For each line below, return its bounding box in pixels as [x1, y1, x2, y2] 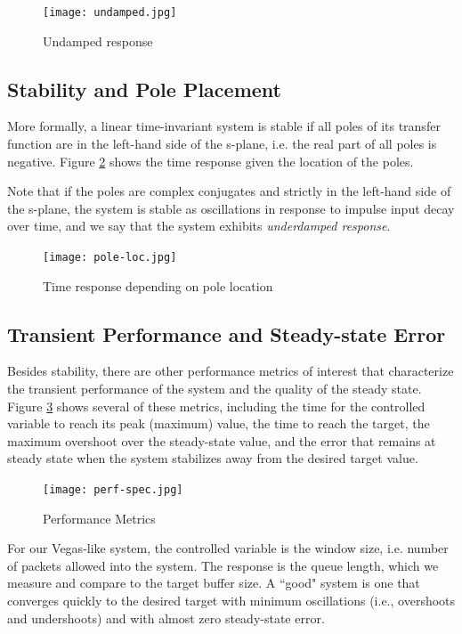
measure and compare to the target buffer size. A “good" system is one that [7, 573, 420, 592]
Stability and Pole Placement [7, 75, 281, 102]
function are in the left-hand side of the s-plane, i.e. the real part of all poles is [7, 134, 437, 153]
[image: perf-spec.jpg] [43, 484, 183, 497]
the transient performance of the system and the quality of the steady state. [7, 379, 422, 398]
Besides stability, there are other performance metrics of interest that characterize [7, 362, 454, 380]
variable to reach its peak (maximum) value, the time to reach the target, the [7, 414, 430, 433]
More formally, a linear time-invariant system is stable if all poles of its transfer [7, 117, 441, 135]
